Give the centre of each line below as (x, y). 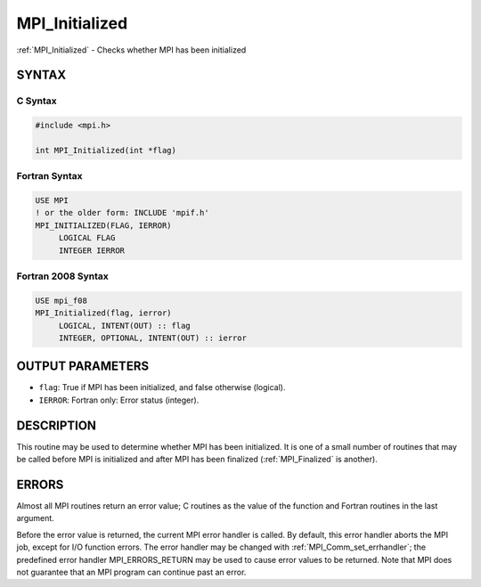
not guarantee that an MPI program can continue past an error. (131, 572)
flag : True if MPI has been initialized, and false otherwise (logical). (162, 387)
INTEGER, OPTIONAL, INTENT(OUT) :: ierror (152, 338)
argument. (36, 518)
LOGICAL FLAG (87, 238)
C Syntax (37, 101)
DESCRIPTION (57, 425)
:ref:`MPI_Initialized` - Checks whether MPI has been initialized (131, 50)
